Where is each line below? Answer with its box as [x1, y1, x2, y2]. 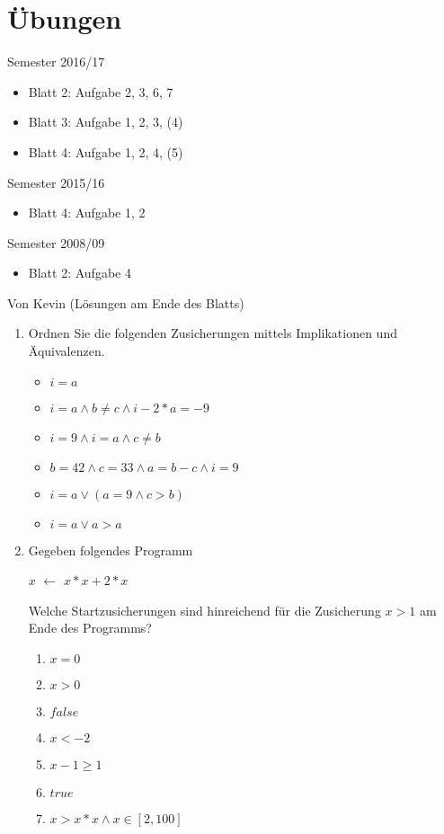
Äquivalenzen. [28, 342, 105, 360]
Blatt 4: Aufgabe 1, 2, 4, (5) [28, 142, 183, 161]
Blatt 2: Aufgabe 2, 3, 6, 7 [28, 82, 173, 101]
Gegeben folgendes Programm [28, 540, 193, 559]
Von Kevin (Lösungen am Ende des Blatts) [7, 293, 244, 312]
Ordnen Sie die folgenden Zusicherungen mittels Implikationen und [28, 324, 397, 342]
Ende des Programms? [28, 618, 152, 637]
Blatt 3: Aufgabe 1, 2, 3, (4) [28, 112, 183, 131]
